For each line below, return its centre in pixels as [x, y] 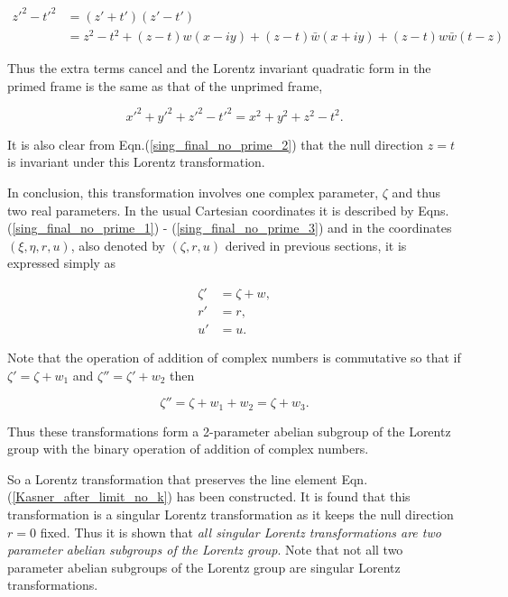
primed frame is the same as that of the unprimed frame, [165, 85]
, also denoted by [118, 245]
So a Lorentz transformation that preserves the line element [172, 478]
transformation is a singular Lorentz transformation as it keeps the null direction [231, 514]
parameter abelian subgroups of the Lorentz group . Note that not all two [205, 550]
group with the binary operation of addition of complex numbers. [188, 449]
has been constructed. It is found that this [293, 496]
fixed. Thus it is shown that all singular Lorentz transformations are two [240, 532]
